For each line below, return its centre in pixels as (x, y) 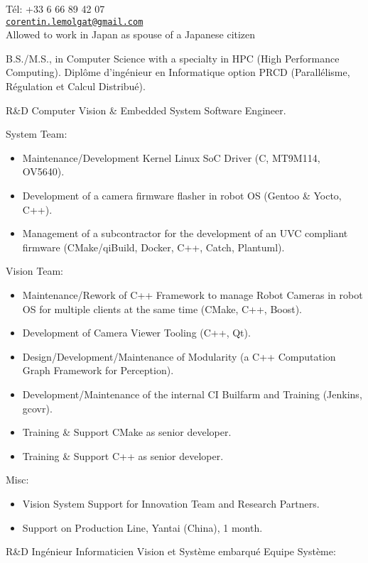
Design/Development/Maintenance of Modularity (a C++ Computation (179, 356)
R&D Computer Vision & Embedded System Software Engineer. (146, 110)
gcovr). (37, 408)
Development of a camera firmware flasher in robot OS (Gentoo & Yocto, (182, 195)
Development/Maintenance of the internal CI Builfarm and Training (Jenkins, (192, 394)
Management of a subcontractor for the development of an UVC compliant (185, 233)
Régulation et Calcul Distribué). (76, 86)
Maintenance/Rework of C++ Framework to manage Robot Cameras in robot (193, 294)
